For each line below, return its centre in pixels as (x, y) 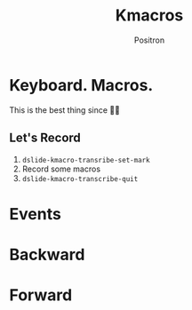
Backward (47, 254)
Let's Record (45, 138)
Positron (149, 40)
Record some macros (61, 169)
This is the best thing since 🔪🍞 (64, 110)
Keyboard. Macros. (81, 85)
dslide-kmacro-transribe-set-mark (86, 160)
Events (36, 214)
